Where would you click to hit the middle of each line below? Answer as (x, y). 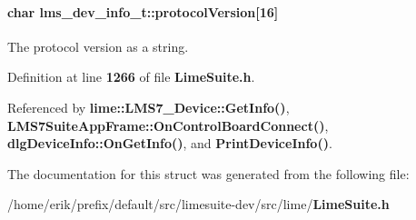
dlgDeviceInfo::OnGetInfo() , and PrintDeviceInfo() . (170, 143)
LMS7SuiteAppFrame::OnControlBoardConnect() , (168, 125)
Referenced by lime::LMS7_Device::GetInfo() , (149, 107)
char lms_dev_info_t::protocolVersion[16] (143, 11)
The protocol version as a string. (98, 46)
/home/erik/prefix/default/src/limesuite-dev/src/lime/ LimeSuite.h (198, 204)
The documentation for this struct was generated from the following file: (208, 173)
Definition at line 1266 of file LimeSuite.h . (131, 77)
